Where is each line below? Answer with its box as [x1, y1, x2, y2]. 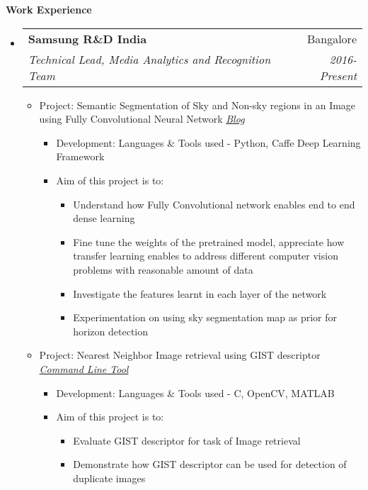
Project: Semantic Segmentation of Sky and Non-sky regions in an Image [39, 97, 356, 112]
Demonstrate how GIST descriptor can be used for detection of [73, 457, 347, 472]
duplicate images [73, 470, 146, 485]
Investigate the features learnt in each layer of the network [73, 286, 327, 301]
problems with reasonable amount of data [73, 262, 253, 277]
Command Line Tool [39, 361, 129, 376]
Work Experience [6, 2, 92, 16]
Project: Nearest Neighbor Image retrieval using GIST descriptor [39, 347, 321, 362]
